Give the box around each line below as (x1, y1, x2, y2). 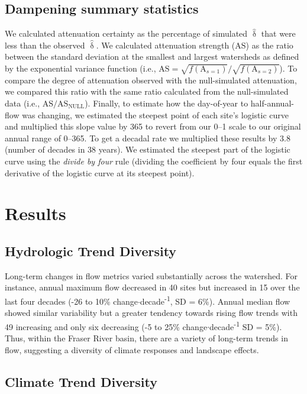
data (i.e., (5, 96, 40, 109)
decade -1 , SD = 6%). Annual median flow (140, 293, 290, 307)
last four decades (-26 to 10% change (5, 295, 138, 307)
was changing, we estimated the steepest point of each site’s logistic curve (22, 108, 289, 121)
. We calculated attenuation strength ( (96, 38, 235, 51)
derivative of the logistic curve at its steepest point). (5, 166, 195, 179)
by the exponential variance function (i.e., (5, 62, 156, 74)
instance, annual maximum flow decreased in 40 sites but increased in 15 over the (5, 281, 300, 293)
